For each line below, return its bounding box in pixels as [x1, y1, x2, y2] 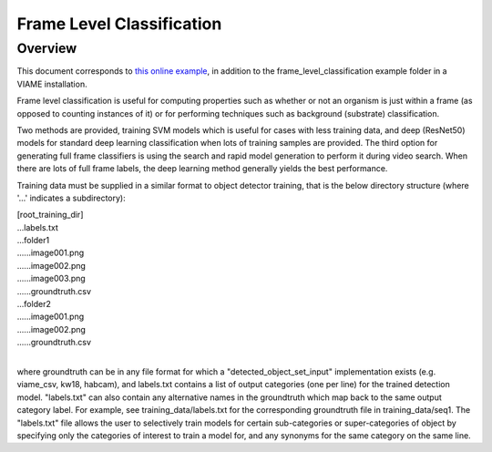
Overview [16, 40, 77, 56]
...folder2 [16, 299, 52, 310]
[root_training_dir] [16, 210, 84, 221]
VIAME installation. [16, 78, 87, 89]
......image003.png [16, 273, 86, 284]
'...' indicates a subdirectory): [16, 192, 127, 203]
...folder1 [16, 235, 50, 246]
